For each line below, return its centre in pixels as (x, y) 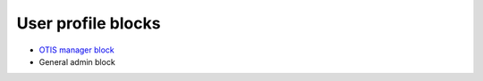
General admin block (77, 61)
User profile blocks (89, 23)
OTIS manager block (77, 50)
